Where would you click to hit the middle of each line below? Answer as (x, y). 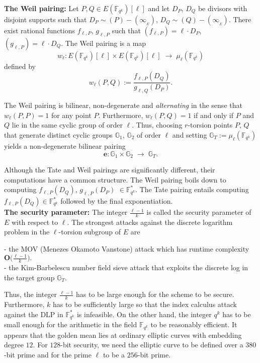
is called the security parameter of (199, 212)
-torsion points (210, 125)
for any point (71, 115)
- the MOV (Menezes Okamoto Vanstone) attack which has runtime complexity (127, 249)
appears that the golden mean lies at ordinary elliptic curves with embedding (123, 335)
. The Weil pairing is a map (104, 43)
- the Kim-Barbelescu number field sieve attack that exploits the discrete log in (126, 267)
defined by (20, 66)
